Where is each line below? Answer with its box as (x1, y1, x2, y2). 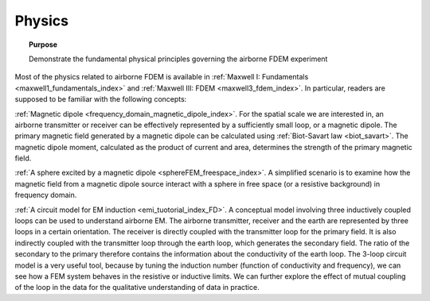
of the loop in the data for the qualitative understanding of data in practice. (14, 283, 260, 292)
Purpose (29, 40, 58, 49)
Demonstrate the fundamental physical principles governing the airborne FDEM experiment (29, 54, 328, 64)
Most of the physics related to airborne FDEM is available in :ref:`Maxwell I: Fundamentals (14, 72, 309, 82)
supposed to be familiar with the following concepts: (14, 95, 187, 104)
